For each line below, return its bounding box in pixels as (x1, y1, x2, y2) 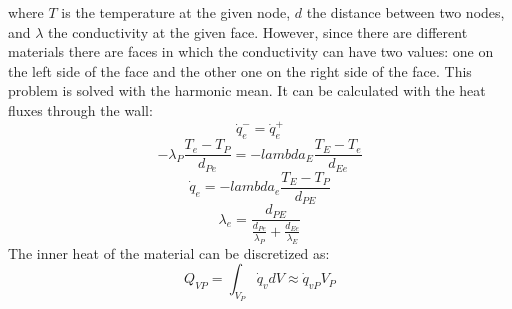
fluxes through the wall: (8, 99, 153, 120)
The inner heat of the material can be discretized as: (8, 242, 330, 263)
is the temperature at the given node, (61, 2, 291, 22)
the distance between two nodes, (306, 2, 505, 22)
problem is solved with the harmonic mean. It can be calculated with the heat (8, 80, 486, 101)
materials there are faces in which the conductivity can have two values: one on (8, 41, 494, 62)
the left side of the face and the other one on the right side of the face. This (8, 60, 472, 81)
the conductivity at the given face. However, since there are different (48, 21, 468, 42)
